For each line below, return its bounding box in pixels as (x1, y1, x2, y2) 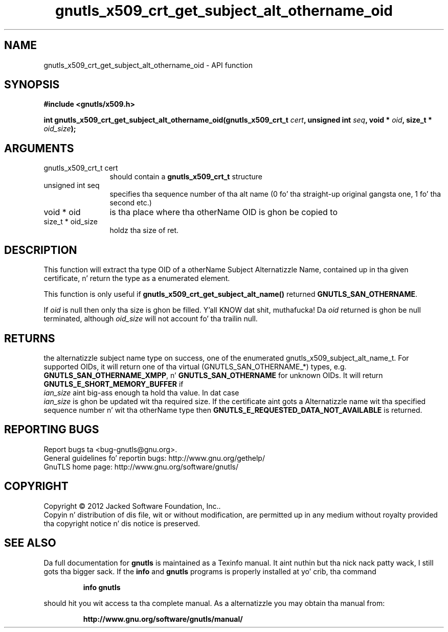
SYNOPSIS (4, 78, 60, 91)
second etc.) (109, 198, 152, 207)
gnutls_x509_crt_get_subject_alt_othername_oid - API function (43, 60, 253, 69)
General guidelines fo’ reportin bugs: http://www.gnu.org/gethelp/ (43, 453, 265, 462)
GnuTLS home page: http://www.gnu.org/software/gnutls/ (43, 462, 238, 471)
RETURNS (4, 332, 55, 345)
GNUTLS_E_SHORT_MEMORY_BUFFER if (43, 379, 184, 388)
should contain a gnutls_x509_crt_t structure (109, 172, 262, 181)
